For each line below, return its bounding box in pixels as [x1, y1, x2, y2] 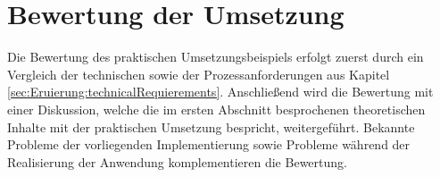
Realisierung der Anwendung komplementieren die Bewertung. [7, 152, 347, 171]
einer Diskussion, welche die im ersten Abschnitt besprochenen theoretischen [7, 99, 426, 118]
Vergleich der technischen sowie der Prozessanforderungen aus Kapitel [7, 64, 390, 83]
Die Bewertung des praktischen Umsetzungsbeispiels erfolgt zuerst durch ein [7, 47, 424, 66]
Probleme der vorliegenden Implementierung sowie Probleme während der [7, 135, 411, 154]
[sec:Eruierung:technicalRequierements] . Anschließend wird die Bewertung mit [7, 82, 434, 101]
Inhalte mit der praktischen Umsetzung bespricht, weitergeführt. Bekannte [7, 117, 415, 136]
